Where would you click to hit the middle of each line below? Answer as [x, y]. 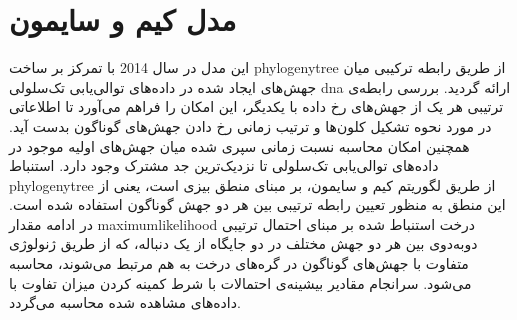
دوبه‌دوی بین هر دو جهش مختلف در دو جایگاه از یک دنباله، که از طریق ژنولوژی [243, 243]
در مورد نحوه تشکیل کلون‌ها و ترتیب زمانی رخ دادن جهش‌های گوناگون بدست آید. [250, 125]
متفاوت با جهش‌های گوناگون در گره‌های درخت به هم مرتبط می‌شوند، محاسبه [239, 263]
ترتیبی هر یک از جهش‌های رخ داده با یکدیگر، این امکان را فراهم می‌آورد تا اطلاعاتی [256, 106]
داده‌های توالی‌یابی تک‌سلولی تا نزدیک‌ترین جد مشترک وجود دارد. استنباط [224, 165]
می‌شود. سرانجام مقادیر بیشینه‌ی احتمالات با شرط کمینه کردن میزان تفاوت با [240, 282]
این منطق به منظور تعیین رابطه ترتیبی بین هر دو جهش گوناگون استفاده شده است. [257, 204]
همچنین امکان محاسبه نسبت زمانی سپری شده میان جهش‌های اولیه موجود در [239, 145]
